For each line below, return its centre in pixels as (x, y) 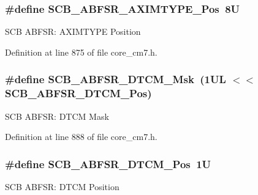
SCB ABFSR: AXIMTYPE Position (73, 31)
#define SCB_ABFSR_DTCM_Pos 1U (108, 164)
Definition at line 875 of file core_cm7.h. (81, 52)
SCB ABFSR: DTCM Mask (57, 116)
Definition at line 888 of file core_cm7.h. (81, 137)
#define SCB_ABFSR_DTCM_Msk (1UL (116, 79)
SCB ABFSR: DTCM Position (62, 186)
